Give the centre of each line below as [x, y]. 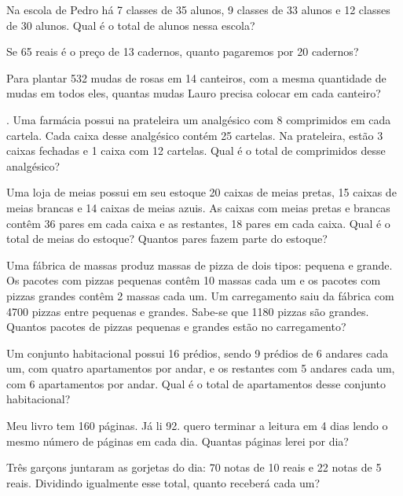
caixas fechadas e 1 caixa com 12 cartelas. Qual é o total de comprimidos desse [196, 151]
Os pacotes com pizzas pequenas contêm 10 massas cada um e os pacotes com [194, 280]
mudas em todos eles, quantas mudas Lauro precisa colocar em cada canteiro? [194, 93]
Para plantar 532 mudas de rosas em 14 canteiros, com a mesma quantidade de [196, 77]
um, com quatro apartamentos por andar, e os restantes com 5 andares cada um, [201, 368]
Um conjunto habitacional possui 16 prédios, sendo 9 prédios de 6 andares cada [197, 353]
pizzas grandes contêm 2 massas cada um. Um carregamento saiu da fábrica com [200, 295]
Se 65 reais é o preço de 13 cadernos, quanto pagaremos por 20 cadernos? [183, 51]
